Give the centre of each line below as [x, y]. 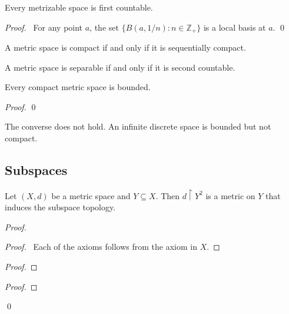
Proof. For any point [44, 27]
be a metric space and [91, 195]
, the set [104, 27]
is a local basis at [235, 27]
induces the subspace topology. [60, 207]
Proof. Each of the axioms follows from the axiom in [101, 247]
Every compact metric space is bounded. [78, 87]
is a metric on [230, 195]
